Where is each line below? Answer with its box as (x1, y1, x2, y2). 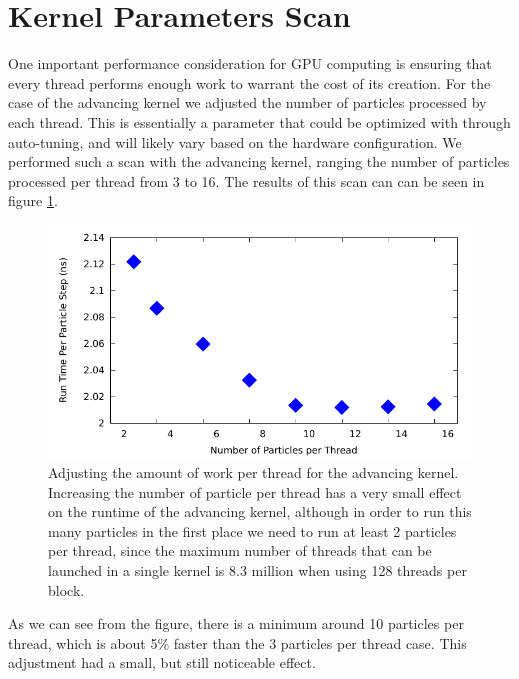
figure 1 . (8, 190, 58, 211)
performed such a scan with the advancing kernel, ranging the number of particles (8, 151, 510, 172)
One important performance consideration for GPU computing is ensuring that (8, 53, 492, 74)
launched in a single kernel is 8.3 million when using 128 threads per (48, 559, 467, 580)
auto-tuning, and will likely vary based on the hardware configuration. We (8, 131, 462, 152)
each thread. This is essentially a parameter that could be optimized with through (8, 111, 511, 132)
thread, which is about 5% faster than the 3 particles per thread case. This (8, 632, 467, 653)
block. (48, 579, 85, 600)
